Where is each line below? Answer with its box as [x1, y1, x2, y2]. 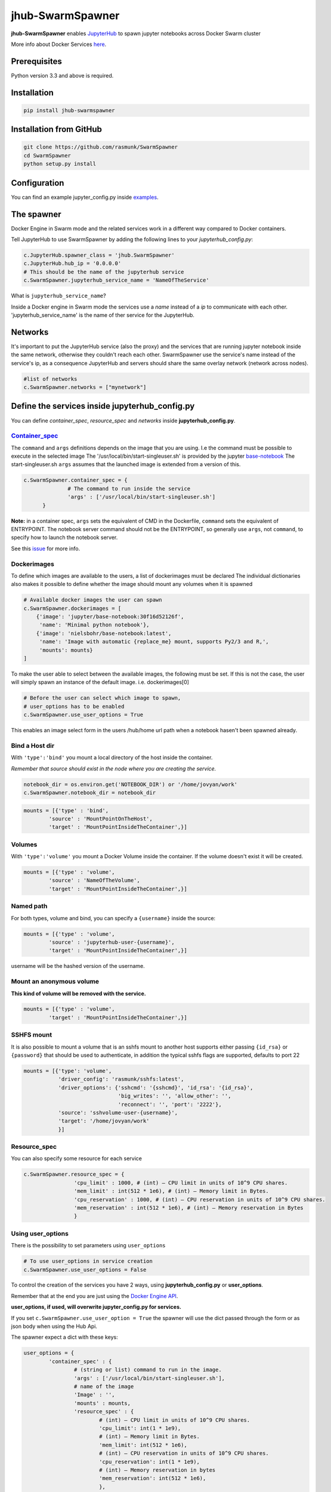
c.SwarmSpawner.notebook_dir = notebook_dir [23, 790, 156, 796]
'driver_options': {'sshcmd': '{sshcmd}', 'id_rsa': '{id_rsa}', [58, 1084, 253, 1091]
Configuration [11, 178, 64, 188]
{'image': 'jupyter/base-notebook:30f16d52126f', [36, 614, 184, 620]
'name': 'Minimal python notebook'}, [39, 621, 150, 628]
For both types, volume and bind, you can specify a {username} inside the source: [11, 914, 216, 921]
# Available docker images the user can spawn [23, 597, 162, 603]
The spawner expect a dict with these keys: [11, 1334, 119, 1341]
